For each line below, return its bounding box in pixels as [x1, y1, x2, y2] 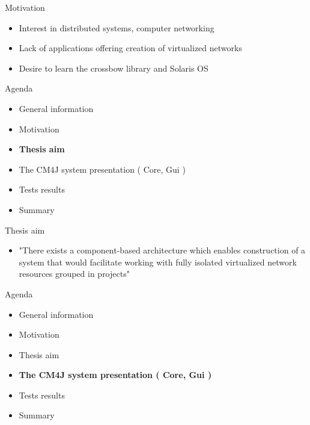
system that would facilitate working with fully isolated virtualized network [19, 255, 297, 268]
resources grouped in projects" [19, 267, 130, 280]
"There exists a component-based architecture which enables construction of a [19, 244, 306, 256]
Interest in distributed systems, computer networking [19, 21, 214, 34]
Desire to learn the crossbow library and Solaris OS [19, 61, 208, 74]
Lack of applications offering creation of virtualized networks [19, 42, 242, 54]
